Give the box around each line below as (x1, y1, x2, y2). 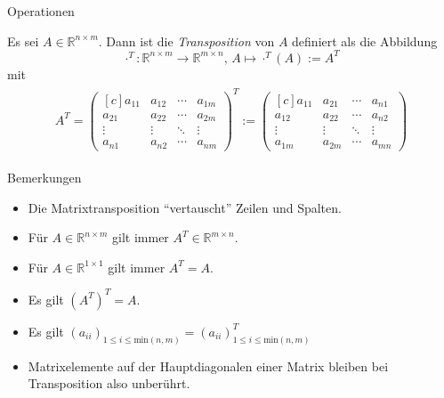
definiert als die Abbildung (292, 31, 438, 50)
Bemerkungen (7, 167, 82, 186)
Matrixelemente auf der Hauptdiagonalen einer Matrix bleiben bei (28, 356, 389, 375)
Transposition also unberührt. (28, 374, 190, 393)
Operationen (7, 2, 75, 20)
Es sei (7, 31, 39, 50)
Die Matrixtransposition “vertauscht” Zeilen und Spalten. (28, 198, 342, 216)
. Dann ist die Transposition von (98, 31, 275, 50)
